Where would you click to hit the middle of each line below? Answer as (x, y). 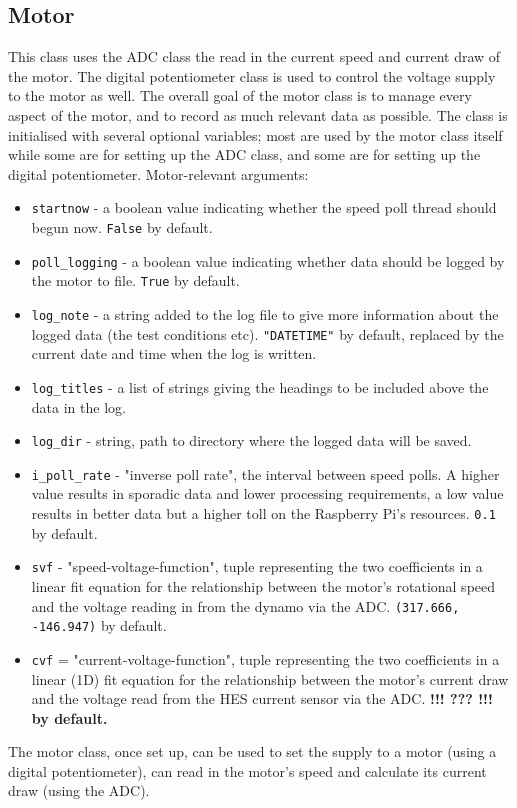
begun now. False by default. (122, 227)
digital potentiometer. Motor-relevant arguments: (158, 173)
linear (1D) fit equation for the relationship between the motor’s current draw (270, 678)
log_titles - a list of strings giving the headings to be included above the (260, 386)
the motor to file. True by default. (135, 280)
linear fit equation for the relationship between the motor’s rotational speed (263, 585)
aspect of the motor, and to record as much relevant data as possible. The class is (258, 114)
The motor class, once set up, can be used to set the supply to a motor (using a (252, 751)
